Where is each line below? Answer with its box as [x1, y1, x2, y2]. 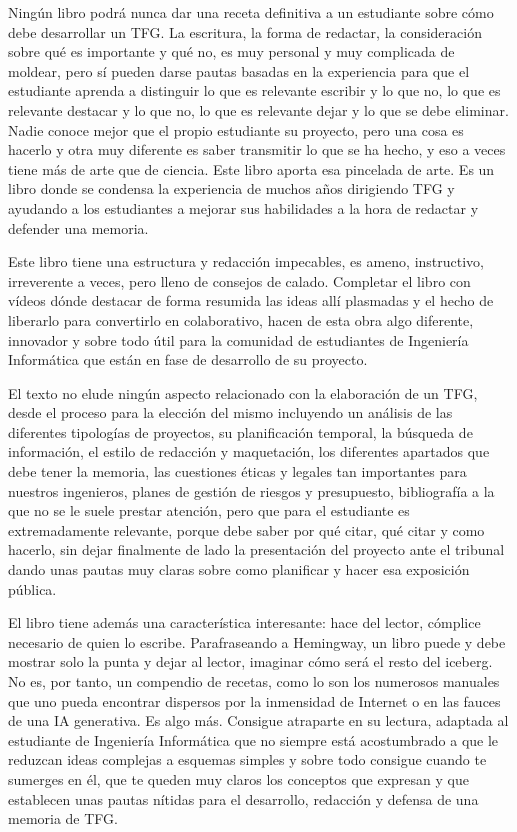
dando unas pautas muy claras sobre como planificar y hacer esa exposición [8, 559, 470, 580]
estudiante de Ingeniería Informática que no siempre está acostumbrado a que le [8, 729, 499, 750]
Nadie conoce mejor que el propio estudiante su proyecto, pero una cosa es [8, 119, 464, 140]
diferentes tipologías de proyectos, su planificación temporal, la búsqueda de [8, 421, 473, 442]
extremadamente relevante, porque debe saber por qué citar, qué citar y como [8, 519, 485, 540]
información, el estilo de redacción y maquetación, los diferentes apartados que [8, 441, 490, 462]
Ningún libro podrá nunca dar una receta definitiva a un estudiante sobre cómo [8, 2, 494, 22]
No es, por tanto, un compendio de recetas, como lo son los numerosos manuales [8, 671, 500, 691]
